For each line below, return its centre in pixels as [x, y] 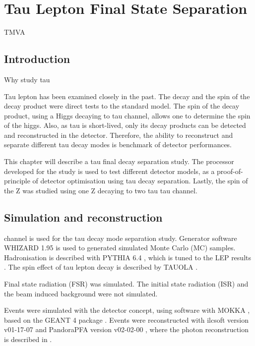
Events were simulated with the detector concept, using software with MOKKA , [127, 310]
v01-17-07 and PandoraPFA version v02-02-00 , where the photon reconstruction [126, 329]
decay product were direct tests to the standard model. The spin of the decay [122, 106]
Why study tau [27, 79]
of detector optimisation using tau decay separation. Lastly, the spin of [140, 181]
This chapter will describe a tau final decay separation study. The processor [119, 161]
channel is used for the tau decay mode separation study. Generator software [121, 238]
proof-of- [230, 171]
